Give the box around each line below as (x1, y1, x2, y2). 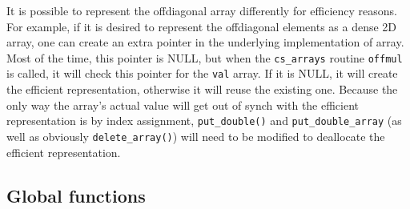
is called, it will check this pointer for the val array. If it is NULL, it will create (6, 65, 398, 82)
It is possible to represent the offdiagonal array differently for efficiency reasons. (6, 2, 397, 18)
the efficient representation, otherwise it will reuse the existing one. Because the (6, 81, 398, 98)
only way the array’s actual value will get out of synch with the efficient (6, 96, 360, 113)
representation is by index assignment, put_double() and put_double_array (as (6, 112, 402, 129)
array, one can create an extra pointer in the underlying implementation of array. (6, 34, 404, 50)
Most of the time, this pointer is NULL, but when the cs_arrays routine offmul (6, 49, 403, 66)
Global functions (6, 183, 146, 207)
